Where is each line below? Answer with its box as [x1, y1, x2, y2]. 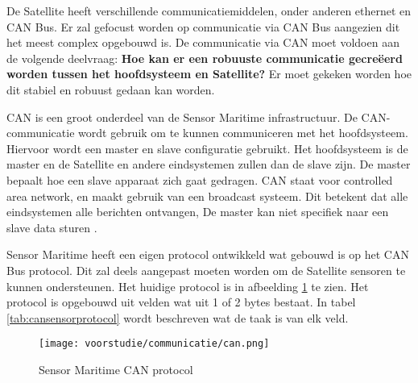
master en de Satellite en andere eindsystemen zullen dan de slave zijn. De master [6, 156, 411, 173]
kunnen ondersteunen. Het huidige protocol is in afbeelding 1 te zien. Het [6, 277, 369, 294]
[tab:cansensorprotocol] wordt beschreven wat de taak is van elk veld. [6, 309, 349, 326]
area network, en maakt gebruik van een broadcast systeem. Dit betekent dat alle [6, 187, 408, 204]
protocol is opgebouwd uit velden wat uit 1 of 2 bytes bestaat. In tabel [6, 293, 356, 310]
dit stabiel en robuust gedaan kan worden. [6, 81, 215, 98]
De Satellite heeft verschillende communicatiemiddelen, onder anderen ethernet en [6, 2, 412, 19]
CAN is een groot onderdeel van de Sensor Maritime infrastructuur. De [6, 108, 358, 125]
